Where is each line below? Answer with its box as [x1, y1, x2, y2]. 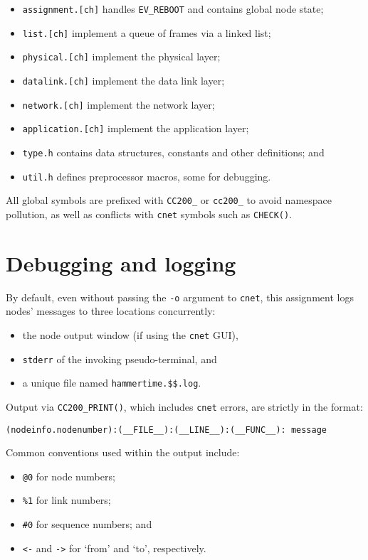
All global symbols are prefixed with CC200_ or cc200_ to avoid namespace [6, 193, 332, 208]
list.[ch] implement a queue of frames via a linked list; [22, 25, 271, 40]
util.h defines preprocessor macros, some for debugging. [22, 168, 271, 183]
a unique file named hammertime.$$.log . [22, 375, 201, 390]
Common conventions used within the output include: [6, 445, 240, 460]
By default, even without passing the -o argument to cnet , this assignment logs [6, 289, 354, 304]
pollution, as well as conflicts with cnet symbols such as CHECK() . [6, 206, 293, 221]
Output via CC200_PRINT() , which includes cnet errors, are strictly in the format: [6, 399, 363, 414]
